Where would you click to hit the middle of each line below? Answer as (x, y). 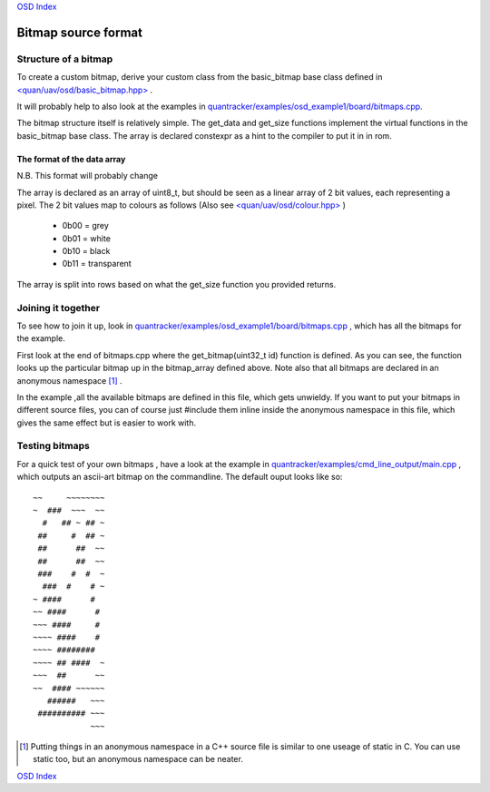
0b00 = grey (85, 226)
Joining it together (58, 308)
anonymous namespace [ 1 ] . (69, 380)
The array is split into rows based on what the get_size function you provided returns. (176, 284)
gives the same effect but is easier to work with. (107, 423)
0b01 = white (86, 238)
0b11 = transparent (97, 264)
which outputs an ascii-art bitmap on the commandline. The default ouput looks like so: (180, 477)
